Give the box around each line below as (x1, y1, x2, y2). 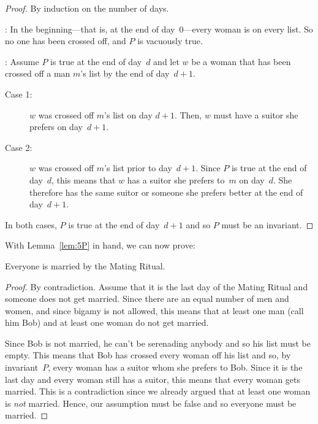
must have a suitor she (213, 108, 298, 121)
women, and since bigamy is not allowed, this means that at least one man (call (5, 304, 304, 317)
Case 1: (5, 87, 32, 100)
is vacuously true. (137, 34, 203, 47)
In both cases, (5, 218, 57, 231)
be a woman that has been (191, 55, 291, 67)
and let (153, 55, 180, 67)
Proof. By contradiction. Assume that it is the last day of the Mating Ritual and (5, 280, 308, 293)
